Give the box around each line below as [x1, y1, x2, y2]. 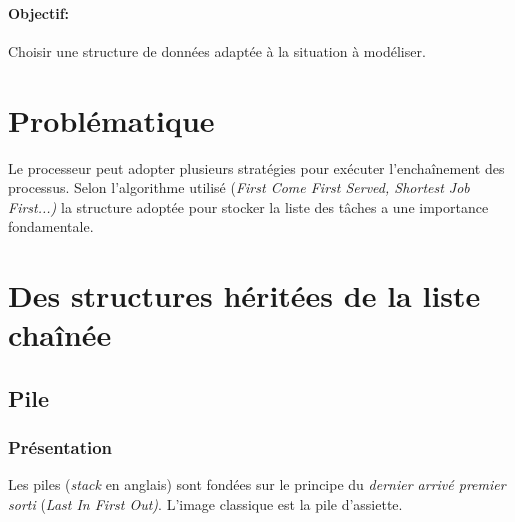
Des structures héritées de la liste [8, 275, 481, 316]
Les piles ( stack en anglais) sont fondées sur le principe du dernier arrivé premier [8, 474, 506, 495]
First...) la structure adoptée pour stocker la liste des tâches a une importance [8, 196, 489, 217]
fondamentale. [8, 216, 94, 237]
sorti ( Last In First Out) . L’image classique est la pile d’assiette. [8, 494, 403, 515]
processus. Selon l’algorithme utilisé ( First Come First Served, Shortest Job [8, 177, 470, 198]
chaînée [8, 314, 112, 355]
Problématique [8, 99, 215, 140]
